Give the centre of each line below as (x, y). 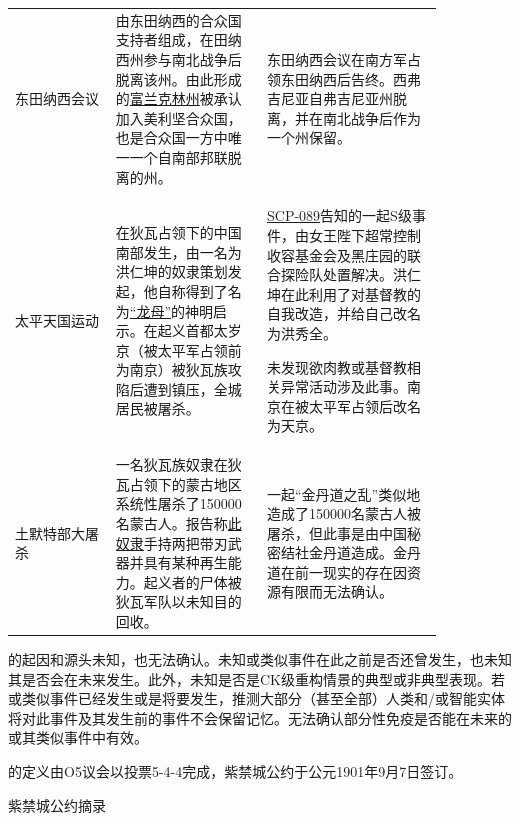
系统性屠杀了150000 (178, 503)
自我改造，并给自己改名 (344, 313)
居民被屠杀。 (157, 408)
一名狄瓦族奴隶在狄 (178, 464)
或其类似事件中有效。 (78, 737)
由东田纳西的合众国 (178, 19)
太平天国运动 (57, 320)
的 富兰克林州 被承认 (178, 98)
